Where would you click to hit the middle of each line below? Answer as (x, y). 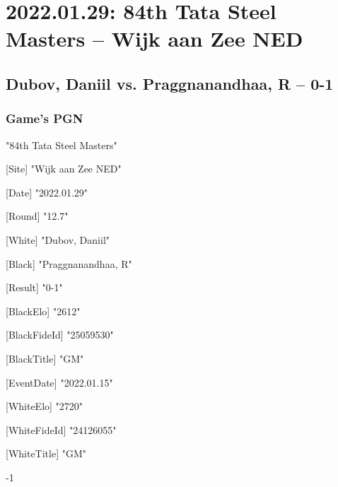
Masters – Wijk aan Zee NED (155, 39)
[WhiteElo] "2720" (45, 406)
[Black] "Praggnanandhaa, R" (69, 263)
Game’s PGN (45, 118)
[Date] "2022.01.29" (47, 192)
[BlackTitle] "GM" (45, 358)
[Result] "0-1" (34, 287)
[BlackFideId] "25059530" (60, 335)
